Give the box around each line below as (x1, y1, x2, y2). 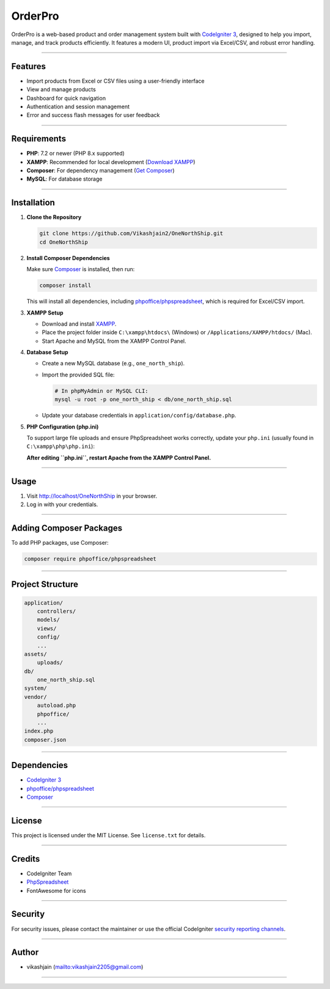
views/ (37, 625, 57, 632)
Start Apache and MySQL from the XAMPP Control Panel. (42, 337, 186, 345)
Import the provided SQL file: (42, 371, 115, 378)
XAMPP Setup (26, 309, 64, 316)
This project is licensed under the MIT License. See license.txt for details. (11, 831, 206, 838)
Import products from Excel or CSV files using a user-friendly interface (26, 77, 205, 84)
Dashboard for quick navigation (26, 94, 106, 102)
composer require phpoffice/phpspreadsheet (24, 555, 157, 562)
